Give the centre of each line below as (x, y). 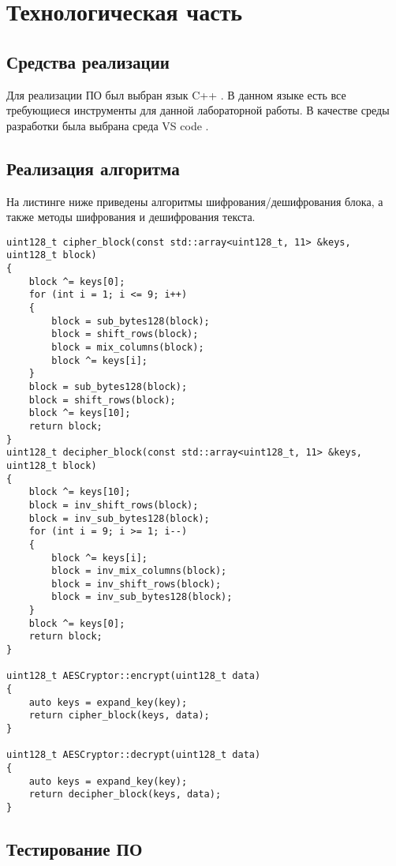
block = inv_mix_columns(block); (139, 571)
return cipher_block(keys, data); (119, 716)
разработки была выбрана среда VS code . (108, 125)
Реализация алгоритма (93, 168)
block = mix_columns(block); (128, 347)
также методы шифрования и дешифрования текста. (131, 217)
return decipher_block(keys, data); (125, 795)
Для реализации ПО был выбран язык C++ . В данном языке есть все (176, 94)
